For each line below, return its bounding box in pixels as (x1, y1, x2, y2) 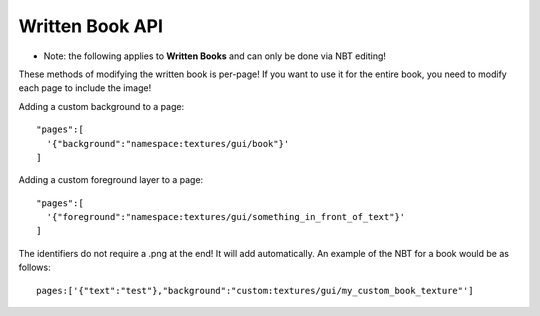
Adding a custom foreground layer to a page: (18, 174, 204, 186)
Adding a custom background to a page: (18, 100, 185, 112)
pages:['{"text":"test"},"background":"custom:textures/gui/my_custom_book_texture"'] (36, 285, 474, 296)
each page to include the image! (18, 82, 152, 94)
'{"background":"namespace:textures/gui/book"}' (46, 138, 290, 149)
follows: (18, 261, 51, 274)
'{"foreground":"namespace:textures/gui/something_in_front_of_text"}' (46, 211, 406, 223)
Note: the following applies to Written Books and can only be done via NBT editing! (43, 50, 387, 62)
